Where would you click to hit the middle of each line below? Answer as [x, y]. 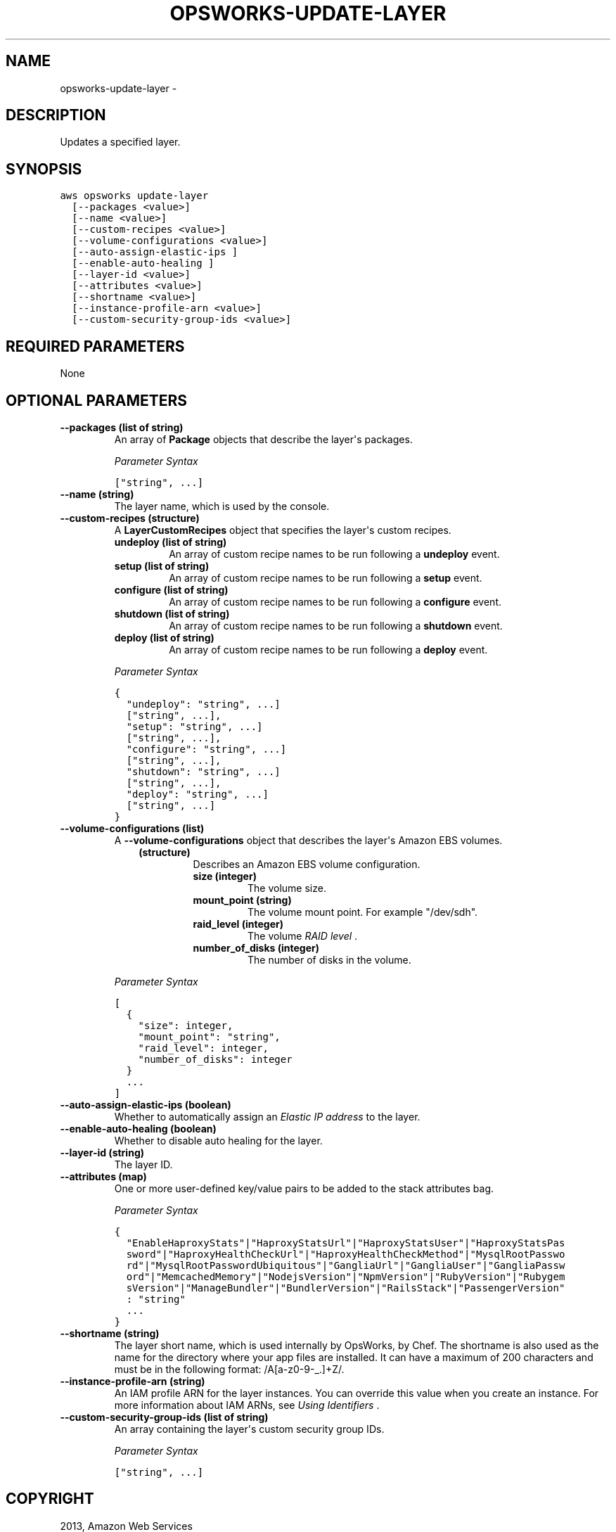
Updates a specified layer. [120, 142]
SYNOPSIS [44, 169]
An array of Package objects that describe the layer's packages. [263, 439]
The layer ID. [143, 1164]
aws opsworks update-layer [134, 196]
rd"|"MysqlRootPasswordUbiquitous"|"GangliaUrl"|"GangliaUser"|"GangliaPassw [346, 1265]
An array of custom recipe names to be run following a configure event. [335, 601]
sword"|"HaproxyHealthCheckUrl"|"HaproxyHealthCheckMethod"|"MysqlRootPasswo [346, 1254]
